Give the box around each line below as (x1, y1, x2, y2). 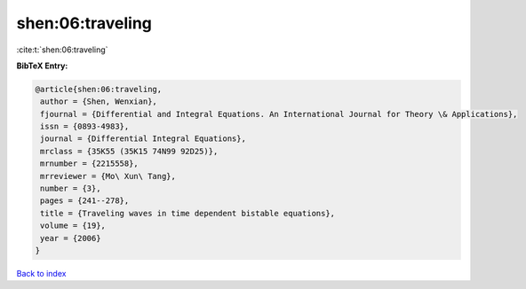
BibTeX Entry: (16, 60, 68, 71)
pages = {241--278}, (40, 196, 130, 206)
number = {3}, (40, 184, 101, 194)
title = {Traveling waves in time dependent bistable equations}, (40, 208, 336, 218)
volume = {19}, (40, 221, 107, 230)
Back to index (16, 268, 67, 278)
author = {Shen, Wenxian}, (40, 97, 157, 106)
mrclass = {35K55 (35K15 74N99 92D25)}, (40, 146, 219, 156)
